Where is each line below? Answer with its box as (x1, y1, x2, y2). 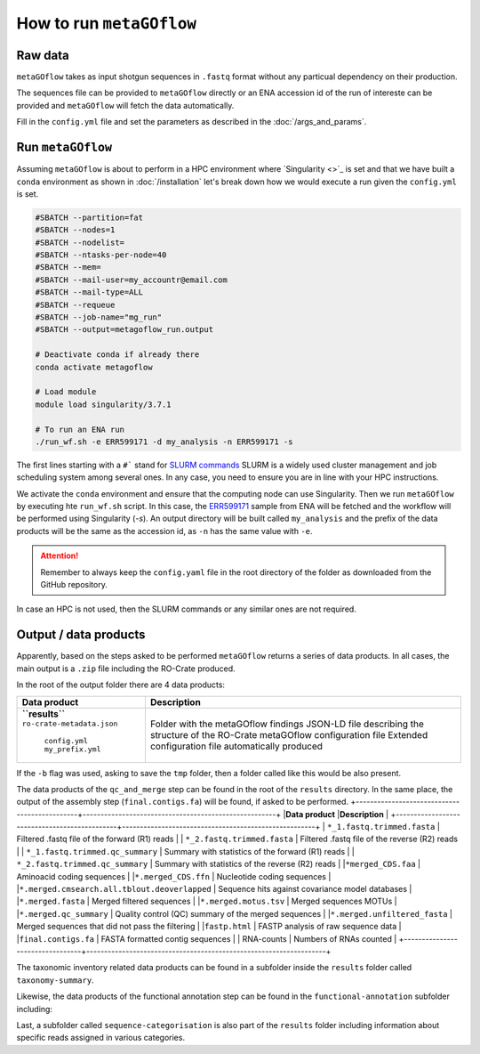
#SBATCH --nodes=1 (35, 225, 116, 235)
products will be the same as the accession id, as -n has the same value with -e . (16, 525, 313, 536)
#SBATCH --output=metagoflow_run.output (35, 325, 213, 335)
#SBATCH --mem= (35, 263, 101, 272)
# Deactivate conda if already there (35, 350, 200, 360)
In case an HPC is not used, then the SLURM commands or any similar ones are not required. (16, 604, 357, 614)
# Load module (35, 387, 97, 397)
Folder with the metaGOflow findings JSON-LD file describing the (149, 718, 424, 730)
